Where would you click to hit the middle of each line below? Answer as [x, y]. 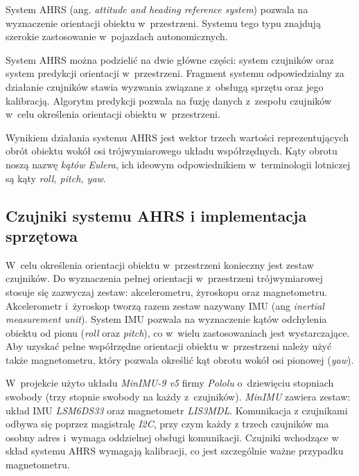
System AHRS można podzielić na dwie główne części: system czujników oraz [170, 59]
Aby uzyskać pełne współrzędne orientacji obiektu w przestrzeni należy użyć [169, 346]
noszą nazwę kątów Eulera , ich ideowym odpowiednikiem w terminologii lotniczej [178, 164]
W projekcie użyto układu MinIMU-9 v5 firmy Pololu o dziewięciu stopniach [170, 383]
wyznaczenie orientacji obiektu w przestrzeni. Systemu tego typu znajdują [163, 23]
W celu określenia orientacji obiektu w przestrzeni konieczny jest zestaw [160, 264]
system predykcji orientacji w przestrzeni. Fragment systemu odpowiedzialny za [175, 73]
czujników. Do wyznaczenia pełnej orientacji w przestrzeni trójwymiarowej [164, 278]
